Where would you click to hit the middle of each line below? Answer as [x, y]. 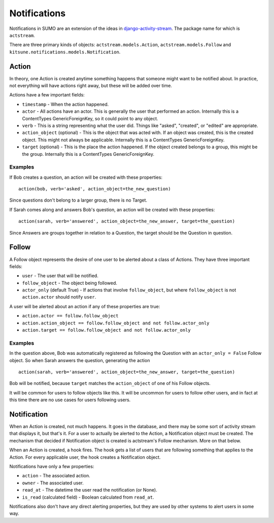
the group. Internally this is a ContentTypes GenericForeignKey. [88, 154]
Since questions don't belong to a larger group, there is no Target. [78, 200]
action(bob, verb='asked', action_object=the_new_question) [95, 189]
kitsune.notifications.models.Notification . [65, 52]
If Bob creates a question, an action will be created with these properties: [86, 177]
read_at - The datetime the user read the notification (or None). [90, 490]
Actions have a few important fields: [47, 95]
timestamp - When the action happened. [65, 104]
